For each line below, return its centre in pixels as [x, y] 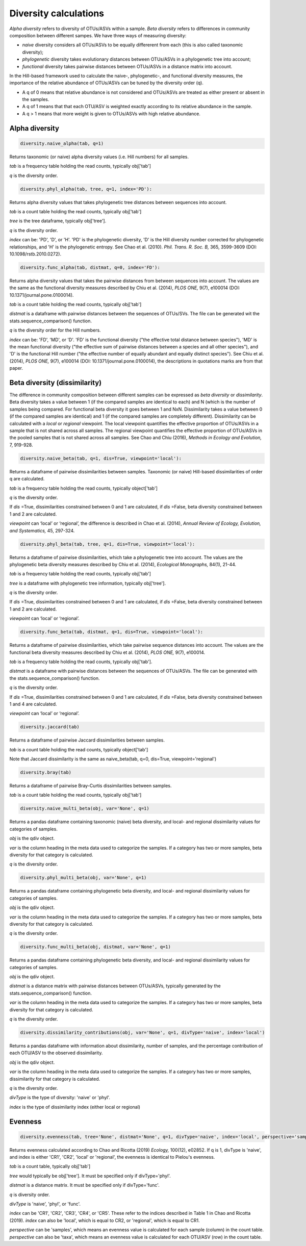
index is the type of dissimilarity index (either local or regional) [75, 1107]
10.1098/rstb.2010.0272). [35, 254]
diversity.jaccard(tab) [50, 727]
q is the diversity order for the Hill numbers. [55, 330]
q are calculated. [27, 479]
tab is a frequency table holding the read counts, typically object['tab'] [84, 488]
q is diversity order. [30, 1194]
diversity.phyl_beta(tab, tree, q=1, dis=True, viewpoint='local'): [108, 544]
